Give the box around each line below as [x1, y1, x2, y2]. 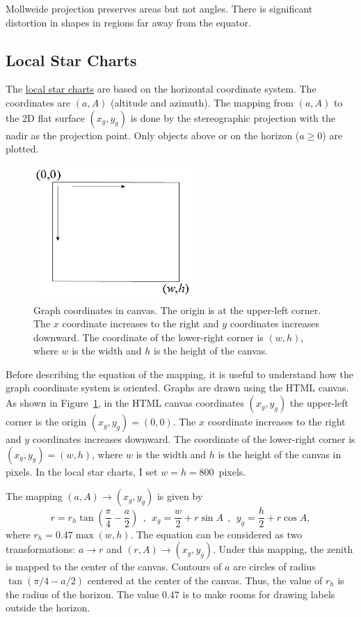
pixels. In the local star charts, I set [6, 464, 158, 478]
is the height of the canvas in [218, 446, 342, 461]
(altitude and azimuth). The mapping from [111, 95, 294, 109]
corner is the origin [6, 414, 87, 429]
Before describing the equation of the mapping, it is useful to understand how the [6, 366, 353, 381]
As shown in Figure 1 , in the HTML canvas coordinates [6, 396, 244, 410]
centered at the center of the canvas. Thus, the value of [87, 572, 323, 587]
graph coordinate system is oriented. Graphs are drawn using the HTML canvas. [6, 380, 349, 395]
